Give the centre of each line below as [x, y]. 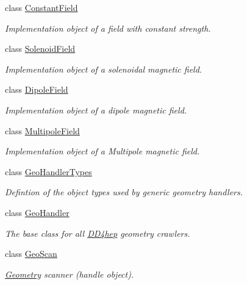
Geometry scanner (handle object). [70, 274]
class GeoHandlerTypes [48, 171]
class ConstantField [41, 7]
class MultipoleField [42, 130]
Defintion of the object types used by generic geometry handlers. [124, 192]
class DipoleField [37, 89]
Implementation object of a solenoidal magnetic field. [104, 69]
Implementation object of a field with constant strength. [108, 28]
